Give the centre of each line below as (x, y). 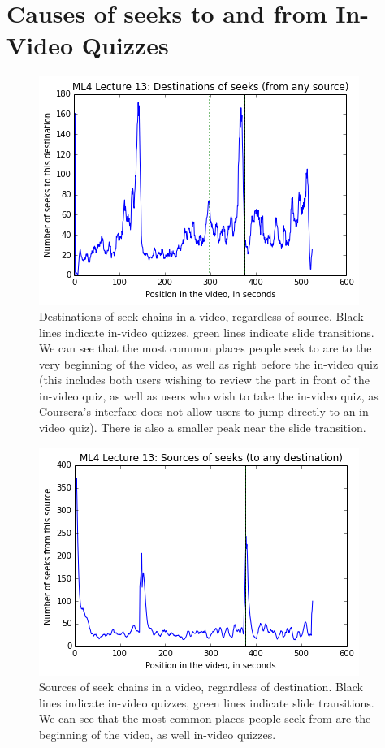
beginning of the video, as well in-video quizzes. (158, 735)
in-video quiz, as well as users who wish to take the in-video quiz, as (209, 395)
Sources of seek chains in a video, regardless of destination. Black (201, 687)
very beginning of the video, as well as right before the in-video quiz (209, 363)
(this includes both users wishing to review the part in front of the (204, 380)
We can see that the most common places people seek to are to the (205, 348)
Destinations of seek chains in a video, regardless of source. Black (201, 316)
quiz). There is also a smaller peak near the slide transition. (217, 428)
